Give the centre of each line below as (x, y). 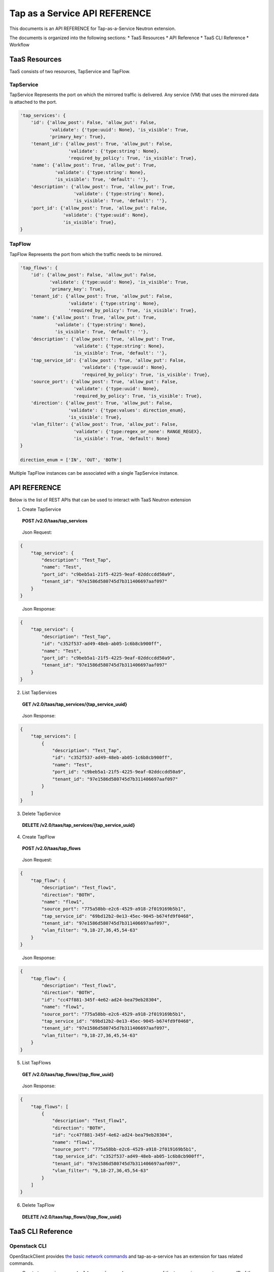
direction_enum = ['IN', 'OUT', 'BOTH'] (71, 460)
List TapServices (40, 692)
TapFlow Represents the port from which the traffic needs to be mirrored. (86, 254)
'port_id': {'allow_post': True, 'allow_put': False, (99, 208)
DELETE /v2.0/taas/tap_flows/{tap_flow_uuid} (72, 1217)
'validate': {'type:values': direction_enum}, (127, 410)
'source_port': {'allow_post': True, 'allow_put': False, (104, 381)
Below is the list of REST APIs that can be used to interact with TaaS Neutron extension (100, 500)
